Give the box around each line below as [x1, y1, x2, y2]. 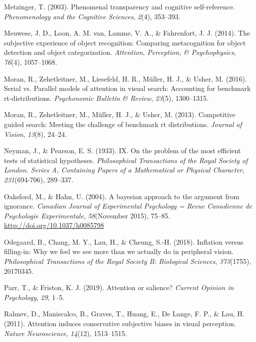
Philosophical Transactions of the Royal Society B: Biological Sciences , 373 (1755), [4, 256, 252, 266]
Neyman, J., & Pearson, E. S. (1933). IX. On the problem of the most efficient [4, 145, 241, 156]
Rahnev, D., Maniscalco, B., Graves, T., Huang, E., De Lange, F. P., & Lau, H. [4, 308, 245, 319]
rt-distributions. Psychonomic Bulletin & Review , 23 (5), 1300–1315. [4, 92, 209, 103]
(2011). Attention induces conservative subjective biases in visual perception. [4, 318, 236, 329]
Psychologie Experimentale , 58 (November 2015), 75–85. [4, 210, 171, 220]
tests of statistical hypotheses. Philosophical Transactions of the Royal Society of [4, 155, 248, 165]
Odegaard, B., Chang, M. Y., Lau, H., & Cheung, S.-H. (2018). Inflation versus [4, 236, 244, 247]
